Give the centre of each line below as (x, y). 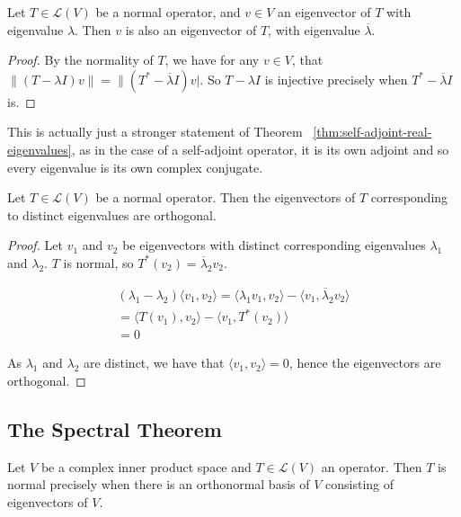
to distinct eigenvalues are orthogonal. (112, 214)
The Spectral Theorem (115, 428)
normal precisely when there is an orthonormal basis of (159, 484)
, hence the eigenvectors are (365, 363)
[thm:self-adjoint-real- (372, 132)
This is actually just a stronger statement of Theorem (155, 132)
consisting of (359, 484)
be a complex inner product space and (146, 466)
